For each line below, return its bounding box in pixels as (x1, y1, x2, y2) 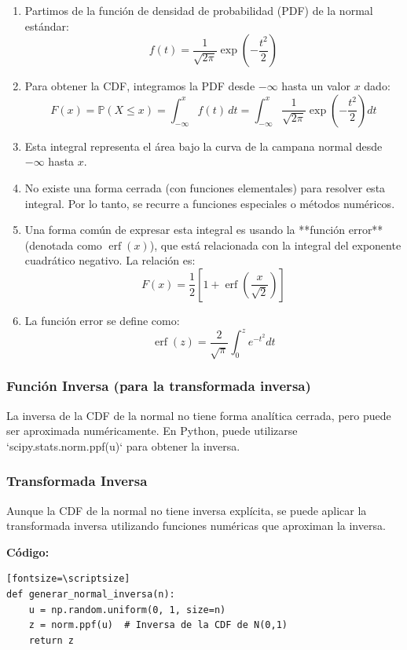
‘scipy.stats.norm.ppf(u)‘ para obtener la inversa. (6, 437, 240, 454)
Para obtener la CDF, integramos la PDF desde (24, 78, 255, 94)
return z (28, 634, 74, 646)
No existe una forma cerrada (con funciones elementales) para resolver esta (24, 179, 386, 195)
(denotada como (24, 236, 102, 253)
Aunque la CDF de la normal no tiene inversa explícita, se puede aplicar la (6, 502, 367, 518)
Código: (6, 543, 49, 560)
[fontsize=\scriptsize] (6, 573, 130, 585)
